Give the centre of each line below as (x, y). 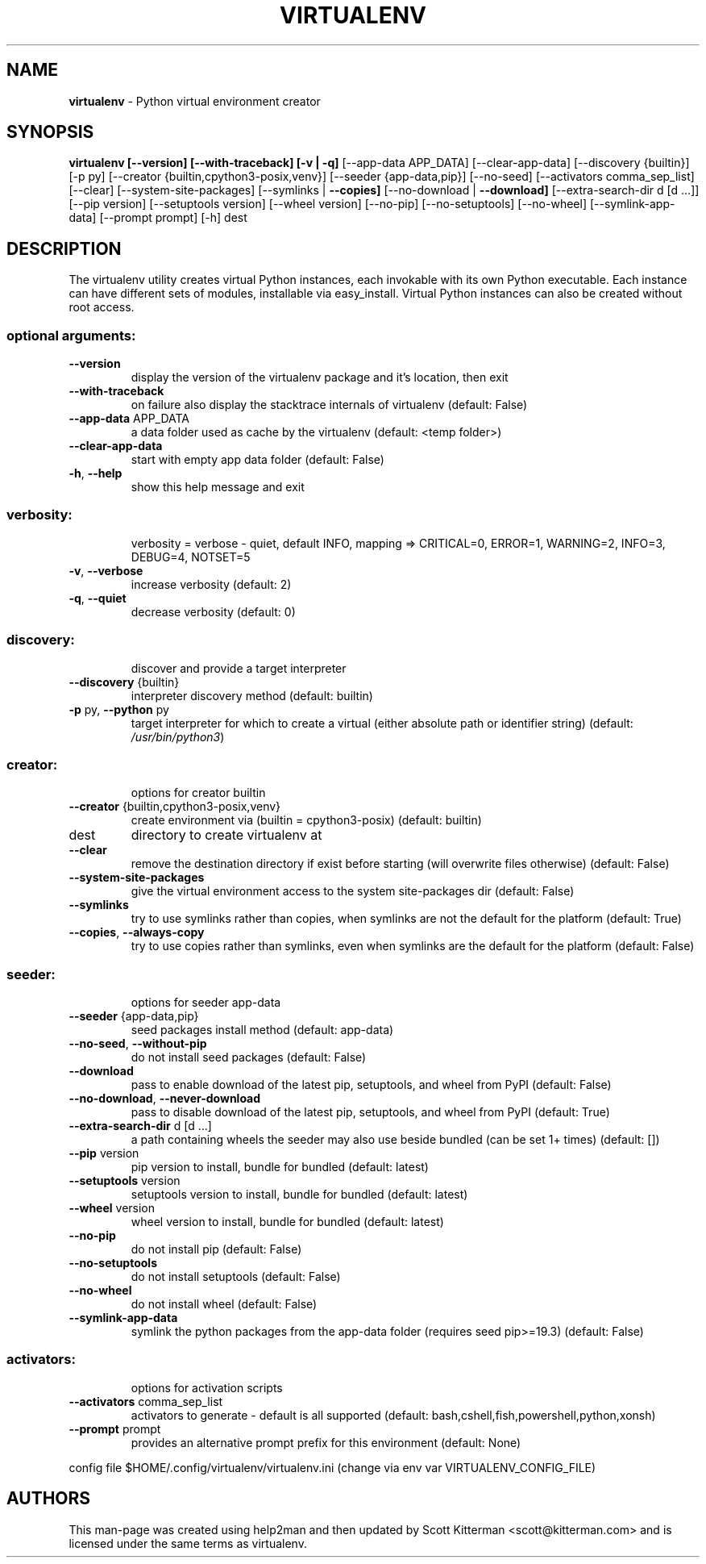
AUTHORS (49, 1499)
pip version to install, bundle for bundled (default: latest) (280, 1167)
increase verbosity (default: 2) (211, 584)
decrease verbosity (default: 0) (213, 611)
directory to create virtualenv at (226, 835)
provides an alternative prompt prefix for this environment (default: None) (326, 1442)
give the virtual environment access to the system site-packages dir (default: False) (353, 891)
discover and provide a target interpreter (239, 668)
